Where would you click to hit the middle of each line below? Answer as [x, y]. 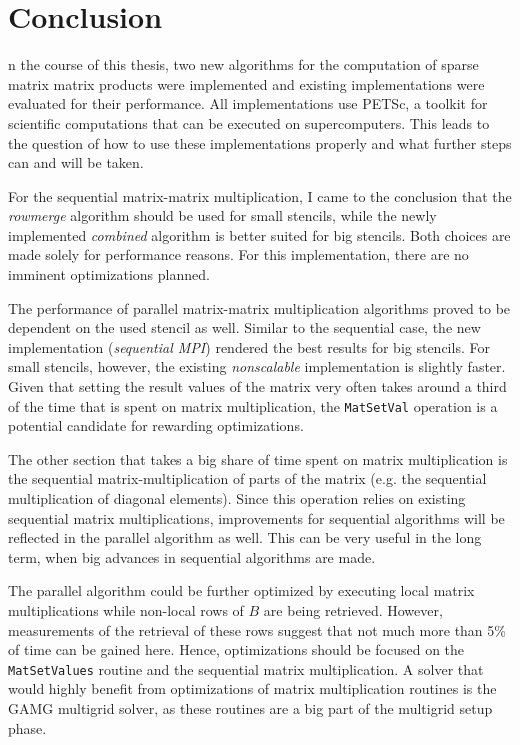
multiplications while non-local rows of [126, 610]
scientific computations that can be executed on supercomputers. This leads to [249, 122]
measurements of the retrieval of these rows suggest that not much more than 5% [257, 629]
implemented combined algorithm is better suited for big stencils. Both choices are [259, 234]
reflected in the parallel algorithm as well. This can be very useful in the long [245, 537]
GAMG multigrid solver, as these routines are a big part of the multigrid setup [250, 708]
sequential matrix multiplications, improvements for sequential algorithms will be [256, 517]
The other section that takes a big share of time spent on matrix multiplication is [258, 458]
